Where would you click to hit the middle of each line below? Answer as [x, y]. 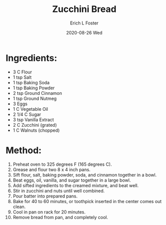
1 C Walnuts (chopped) [36, 130]
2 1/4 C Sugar [27, 114]
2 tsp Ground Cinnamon [37, 93]
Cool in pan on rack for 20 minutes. [49, 212]
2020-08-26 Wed [84, 32]
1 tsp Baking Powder [34, 88]
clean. [19, 207]
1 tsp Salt [22, 77]
